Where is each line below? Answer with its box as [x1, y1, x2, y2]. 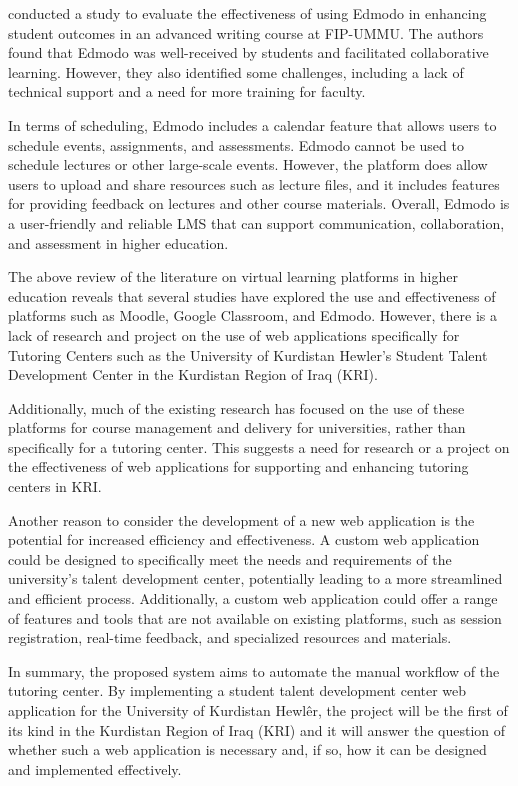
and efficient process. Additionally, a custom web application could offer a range [8, 588, 498, 609]
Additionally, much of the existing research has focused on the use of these [8, 397, 465, 418]
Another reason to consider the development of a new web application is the [8, 509, 475, 530]
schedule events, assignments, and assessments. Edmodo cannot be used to [8, 134, 464, 155]
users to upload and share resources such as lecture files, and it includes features [8, 173, 500, 194]
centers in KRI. [8, 476, 102, 497]
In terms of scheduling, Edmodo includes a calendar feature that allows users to [8, 114, 497, 135]
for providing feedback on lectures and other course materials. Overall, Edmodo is [8, 193, 510, 214]
